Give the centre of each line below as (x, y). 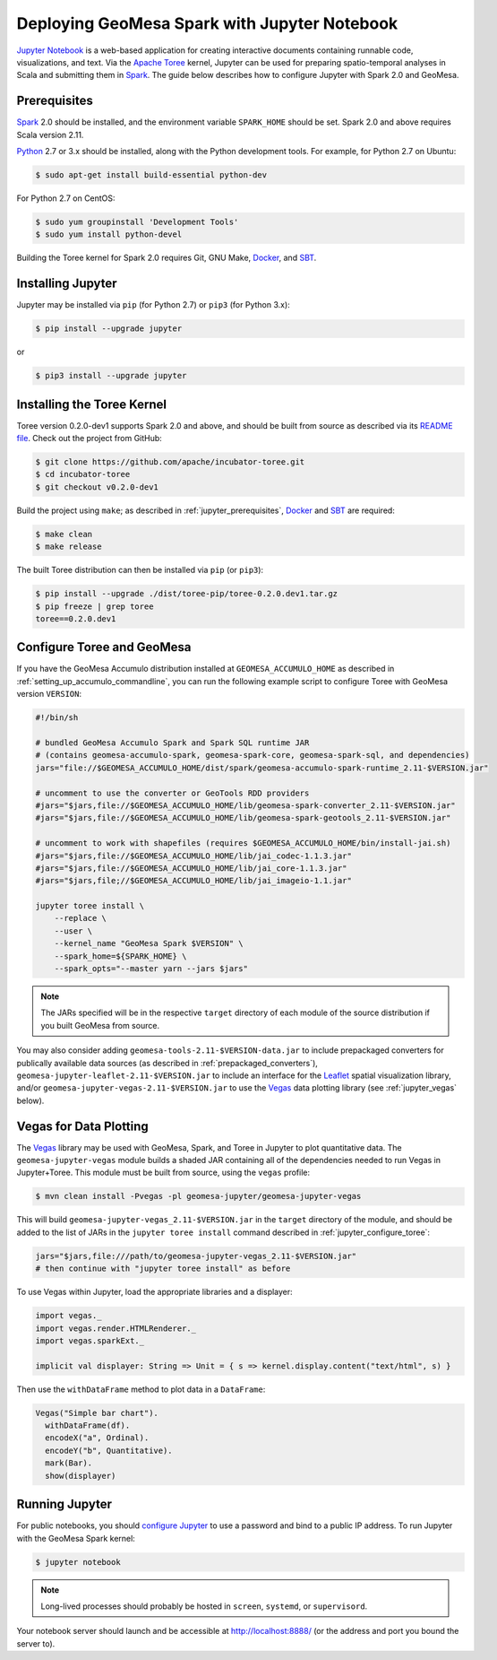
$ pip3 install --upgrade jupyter (111, 376)
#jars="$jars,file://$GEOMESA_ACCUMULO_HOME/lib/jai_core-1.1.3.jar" (191, 868)
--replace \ (81, 918)
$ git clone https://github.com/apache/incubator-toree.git (170, 462)
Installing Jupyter (67, 284)
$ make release (69, 547)
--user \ (73, 931)
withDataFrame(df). (88, 1425)
